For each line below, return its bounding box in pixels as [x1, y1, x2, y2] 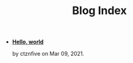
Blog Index [72, 4, 127, 18]
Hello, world [12, 38, 44, 46]
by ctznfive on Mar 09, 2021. [12, 50, 84, 57]
